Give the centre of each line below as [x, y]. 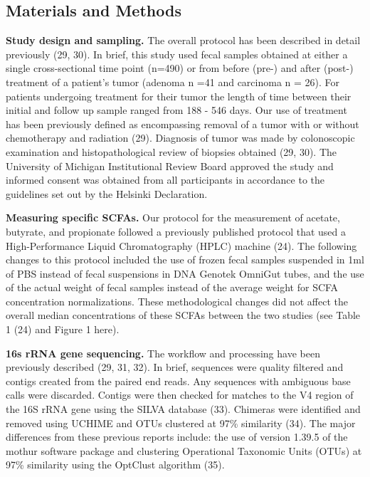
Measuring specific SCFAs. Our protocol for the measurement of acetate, [173, 217]
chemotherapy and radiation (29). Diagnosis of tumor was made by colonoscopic [180, 138]
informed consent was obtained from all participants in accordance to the [165, 180]
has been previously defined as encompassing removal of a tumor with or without [183, 124]
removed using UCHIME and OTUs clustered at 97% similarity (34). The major [181, 423]
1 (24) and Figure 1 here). [63, 329]
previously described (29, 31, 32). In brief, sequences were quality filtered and [175, 367]
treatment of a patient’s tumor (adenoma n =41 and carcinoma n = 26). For [173, 82]
